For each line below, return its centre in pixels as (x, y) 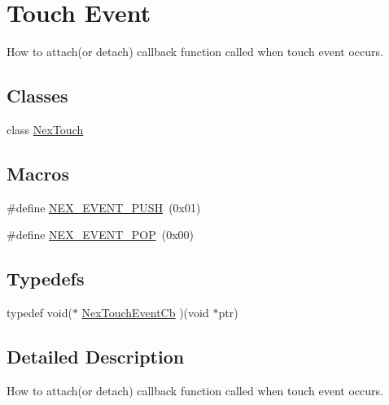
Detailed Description (96, 357)
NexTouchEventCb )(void (145, 313)
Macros (38, 173)
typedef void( (39, 313)
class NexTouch (45, 129)
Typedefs (46, 279)
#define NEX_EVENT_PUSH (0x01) (104, 207)
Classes (37, 96)
